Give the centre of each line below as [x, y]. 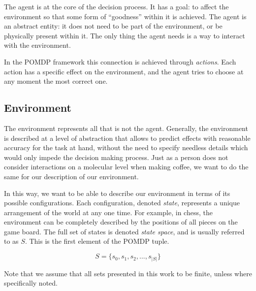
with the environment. [37, 45]
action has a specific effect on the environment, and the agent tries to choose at [124, 71]
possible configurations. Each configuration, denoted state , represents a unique [122, 203]
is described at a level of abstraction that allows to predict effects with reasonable [127, 138]
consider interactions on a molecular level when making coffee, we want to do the [126, 167]
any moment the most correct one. [56, 81]
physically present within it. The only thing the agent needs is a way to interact [125, 35]
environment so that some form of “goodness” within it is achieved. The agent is [125, 16]
